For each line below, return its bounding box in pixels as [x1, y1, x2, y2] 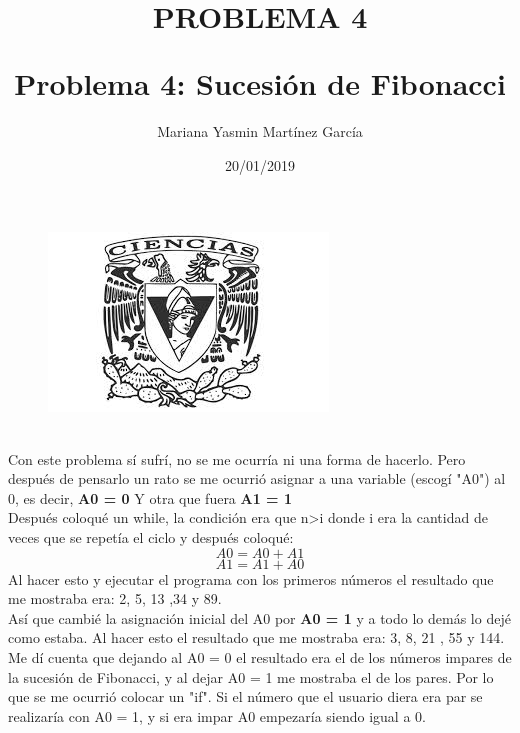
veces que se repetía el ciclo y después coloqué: [8, 527, 294, 548]
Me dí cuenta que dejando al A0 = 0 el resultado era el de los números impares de [8, 647, 512, 668]
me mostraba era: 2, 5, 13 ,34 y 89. [8, 588, 222, 609]
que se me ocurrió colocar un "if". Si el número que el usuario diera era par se [8, 686, 483, 707]
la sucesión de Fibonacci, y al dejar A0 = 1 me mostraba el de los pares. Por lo [8, 666, 494, 687]
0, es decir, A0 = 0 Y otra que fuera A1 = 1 [8, 487, 293, 508]
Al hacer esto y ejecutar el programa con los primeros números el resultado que [8, 568, 494, 589]
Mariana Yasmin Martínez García [157, 121, 363, 142]
